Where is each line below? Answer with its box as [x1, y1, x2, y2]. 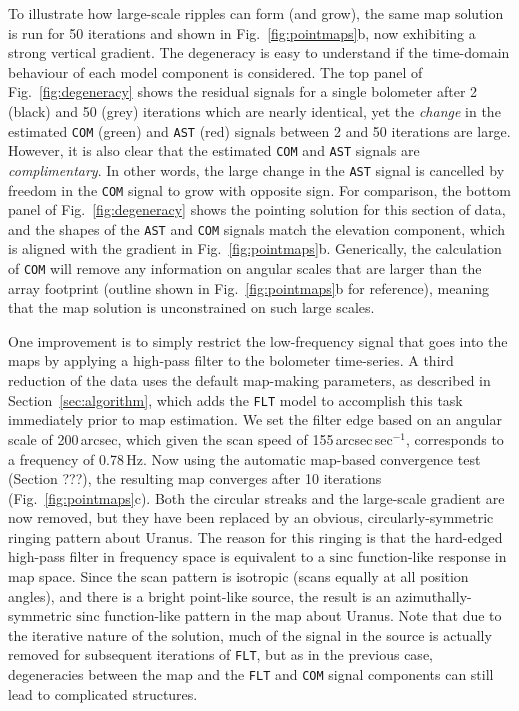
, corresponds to [405, 428, 504, 449]
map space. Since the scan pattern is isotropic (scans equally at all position [8, 566, 469, 587]
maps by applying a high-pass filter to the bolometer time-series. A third [8, 350, 454, 371]
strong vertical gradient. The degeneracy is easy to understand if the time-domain [8, 42, 510, 63]
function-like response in [357, 546, 507, 567]
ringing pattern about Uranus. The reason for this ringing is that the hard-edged [8, 526, 503, 547]
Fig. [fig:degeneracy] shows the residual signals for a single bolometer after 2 [8, 81, 478, 102]
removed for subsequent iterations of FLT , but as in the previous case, [8, 644, 433, 665]
